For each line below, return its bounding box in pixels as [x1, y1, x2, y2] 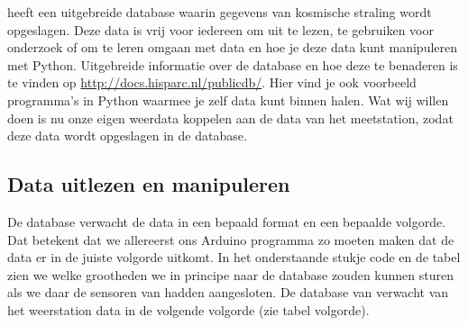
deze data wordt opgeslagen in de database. [7, 126, 247, 145]
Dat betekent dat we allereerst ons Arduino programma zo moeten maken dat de [7, 230, 454, 249]
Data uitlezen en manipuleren [7, 170, 290, 198]
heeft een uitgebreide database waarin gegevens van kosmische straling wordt [7, 3, 432, 21]
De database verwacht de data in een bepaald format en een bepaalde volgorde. [7, 212, 446, 231]
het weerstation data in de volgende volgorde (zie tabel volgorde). [7, 300, 370, 319]
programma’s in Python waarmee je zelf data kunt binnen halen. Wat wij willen [7, 90, 449, 109]
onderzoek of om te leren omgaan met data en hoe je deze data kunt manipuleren [7, 38, 458, 57]
